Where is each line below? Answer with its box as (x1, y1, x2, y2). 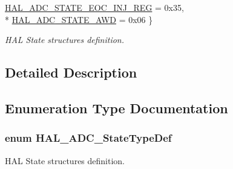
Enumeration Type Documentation (5, 98, 228, 117)
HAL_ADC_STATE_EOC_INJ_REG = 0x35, (5, 1, 184, 13)
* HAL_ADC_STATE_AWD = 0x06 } (5, 13, 153, 25)
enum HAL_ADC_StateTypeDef (5, 130, 172, 145)
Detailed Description (5, 63, 137, 82)
